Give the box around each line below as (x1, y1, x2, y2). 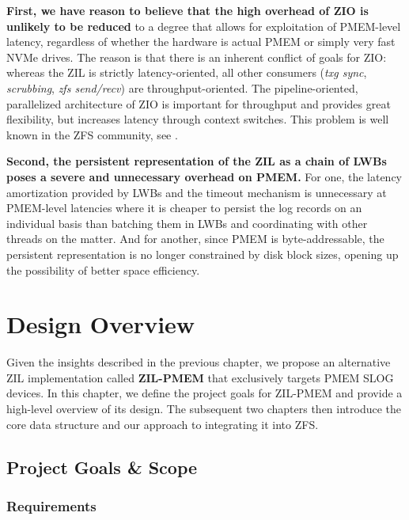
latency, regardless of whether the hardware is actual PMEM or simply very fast (6, 33, 396, 50)
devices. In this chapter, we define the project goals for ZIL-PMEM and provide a (6, 385, 403, 401)
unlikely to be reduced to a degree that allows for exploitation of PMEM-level (6, 17, 401, 34)
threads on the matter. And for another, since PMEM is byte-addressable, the (6, 230, 384, 247)
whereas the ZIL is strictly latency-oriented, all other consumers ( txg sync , (6, 64, 367, 81)
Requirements (6, 495, 97, 515)
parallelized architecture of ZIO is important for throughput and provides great (6, 95, 391, 112)
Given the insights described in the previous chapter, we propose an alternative (6, 354, 391, 370)
